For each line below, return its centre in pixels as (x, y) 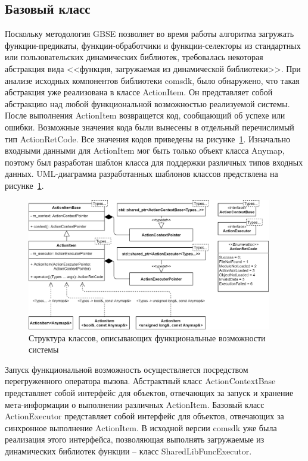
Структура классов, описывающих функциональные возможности (147, 337)
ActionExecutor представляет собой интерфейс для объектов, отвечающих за (144, 416)
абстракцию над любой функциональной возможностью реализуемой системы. (147, 103)
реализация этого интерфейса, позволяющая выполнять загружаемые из (135, 439)
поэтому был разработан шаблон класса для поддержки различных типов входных (154, 162)
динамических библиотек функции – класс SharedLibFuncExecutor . (128, 451)
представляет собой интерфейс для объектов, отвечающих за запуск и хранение (149, 393)
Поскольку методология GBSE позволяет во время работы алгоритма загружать (150, 34)
